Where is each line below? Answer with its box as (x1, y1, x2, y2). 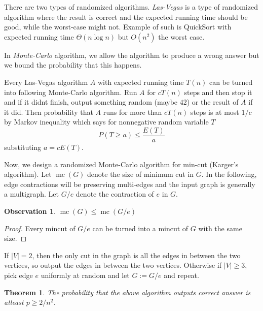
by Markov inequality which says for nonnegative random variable (4, 116, 209, 127)
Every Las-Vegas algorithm (4, 76, 88, 87)
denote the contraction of (76, 189, 154, 199)
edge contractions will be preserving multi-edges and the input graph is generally (4, 178, 255, 189)
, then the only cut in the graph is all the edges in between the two (32, 250, 241, 260)
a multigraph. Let (4, 189, 59, 199)
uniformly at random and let (41, 269, 130, 280)
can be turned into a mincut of (92, 223, 189, 233)
